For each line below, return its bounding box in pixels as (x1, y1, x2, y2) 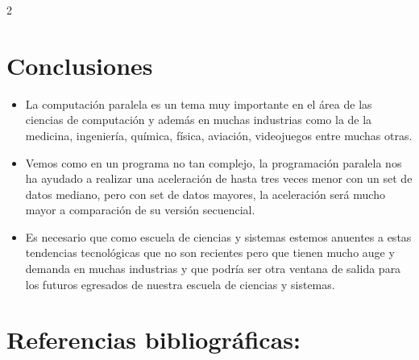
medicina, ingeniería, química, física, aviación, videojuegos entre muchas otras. (25, 126, 413, 143)
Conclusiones (6, 48, 153, 81)
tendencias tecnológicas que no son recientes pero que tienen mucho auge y (25, 244, 395, 261)
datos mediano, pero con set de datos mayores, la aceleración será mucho (25, 185, 385, 202)
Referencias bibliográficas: (6, 323, 301, 356)
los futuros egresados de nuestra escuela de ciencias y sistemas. (25, 275, 335, 292)
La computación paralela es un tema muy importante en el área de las (25, 95, 372, 112)
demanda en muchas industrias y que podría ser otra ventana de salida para (25, 260, 401, 277)
